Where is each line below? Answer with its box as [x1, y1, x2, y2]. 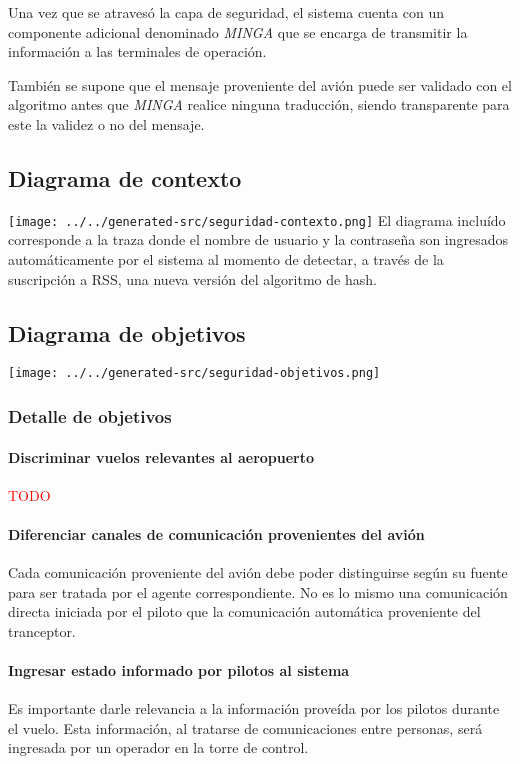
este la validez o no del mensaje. [8, 113, 205, 134]
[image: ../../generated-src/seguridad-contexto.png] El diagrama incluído [8, 209, 506, 230]
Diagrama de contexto [8, 162, 242, 193]
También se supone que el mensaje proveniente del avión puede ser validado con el [8, 74, 512, 95]
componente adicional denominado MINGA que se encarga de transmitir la [8, 21, 468, 42]
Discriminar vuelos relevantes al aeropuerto [8, 446, 315, 467]
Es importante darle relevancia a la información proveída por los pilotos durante [8, 698, 500, 719]
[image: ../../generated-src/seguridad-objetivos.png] [8, 366, 381, 381]
